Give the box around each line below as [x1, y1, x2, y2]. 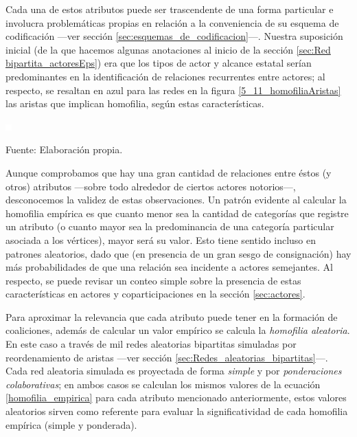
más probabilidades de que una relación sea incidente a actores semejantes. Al [5, 260, 333, 274]
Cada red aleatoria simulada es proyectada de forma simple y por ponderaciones [5, 363, 342, 378]
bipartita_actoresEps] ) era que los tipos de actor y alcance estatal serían [5, 56, 312, 70]
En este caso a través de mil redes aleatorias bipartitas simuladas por [5, 337, 297, 351]
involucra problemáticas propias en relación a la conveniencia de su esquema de [5, 15, 339, 30]
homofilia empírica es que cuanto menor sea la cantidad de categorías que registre [5, 205, 349, 220]
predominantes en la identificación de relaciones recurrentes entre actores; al [5, 69, 325, 83]
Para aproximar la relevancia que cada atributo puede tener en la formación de [5, 309, 338, 324]
